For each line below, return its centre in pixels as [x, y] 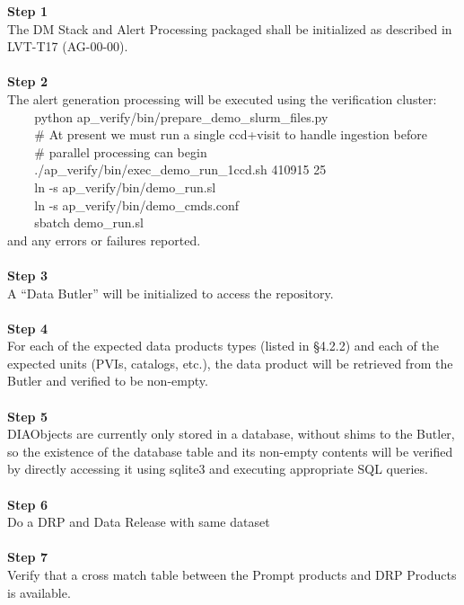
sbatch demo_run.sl [89, 222]
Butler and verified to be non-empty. [108, 381]
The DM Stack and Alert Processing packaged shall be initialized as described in [230, 28]
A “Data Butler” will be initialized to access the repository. [171, 293]
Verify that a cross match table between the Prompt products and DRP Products [232, 574]
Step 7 [27, 557]
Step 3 [27, 275]
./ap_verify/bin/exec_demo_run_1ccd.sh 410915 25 [180, 169]
